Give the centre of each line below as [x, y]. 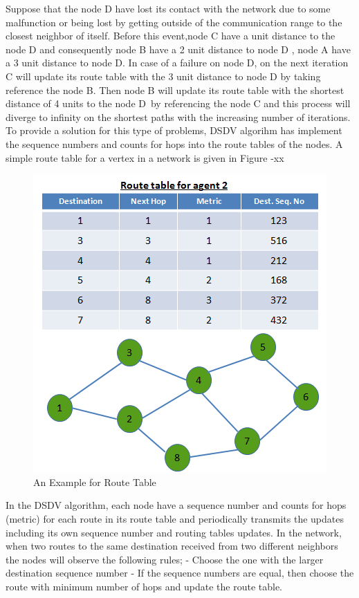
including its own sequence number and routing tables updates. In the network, [174, 532]
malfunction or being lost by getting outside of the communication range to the [174, 22]
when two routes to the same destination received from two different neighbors [172, 546]
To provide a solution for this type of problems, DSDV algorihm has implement [174, 130]
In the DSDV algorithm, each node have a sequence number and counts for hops [176, 505]
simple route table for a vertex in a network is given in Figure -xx [145, 157]
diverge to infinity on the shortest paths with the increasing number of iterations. [178, 116]
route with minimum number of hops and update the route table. [144, 586]
